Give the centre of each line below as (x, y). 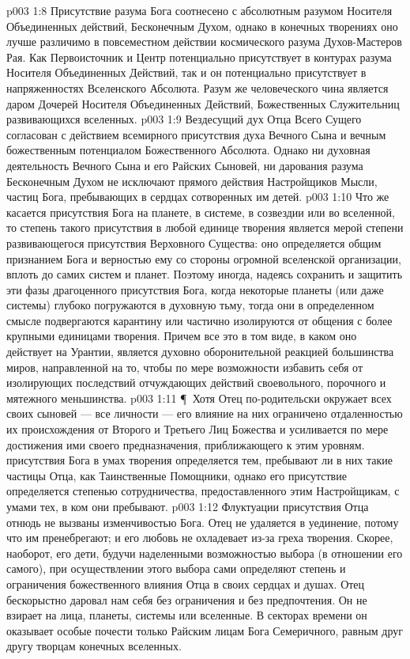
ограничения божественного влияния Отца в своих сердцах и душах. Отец (186, 583)
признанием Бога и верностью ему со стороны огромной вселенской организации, (204, 258)
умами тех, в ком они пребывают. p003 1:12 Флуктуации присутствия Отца (188, 506)
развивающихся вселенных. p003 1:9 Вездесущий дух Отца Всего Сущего (184, 119)
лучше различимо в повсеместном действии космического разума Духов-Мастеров (204, 42)
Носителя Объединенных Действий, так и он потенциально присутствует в (186, 72)
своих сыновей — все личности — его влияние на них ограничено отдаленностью (205, 413)
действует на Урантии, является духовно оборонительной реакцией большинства (200, 352)
